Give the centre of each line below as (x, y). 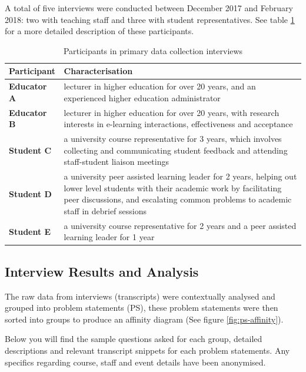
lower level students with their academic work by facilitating (173, 187)
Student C (30, 150)
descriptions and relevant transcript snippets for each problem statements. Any (147, 351)
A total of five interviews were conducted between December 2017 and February (149, 8)
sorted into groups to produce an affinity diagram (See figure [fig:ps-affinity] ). (144, 319)
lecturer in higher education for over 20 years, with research (172, 112)
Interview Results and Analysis (102, 271)
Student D (30, 193)
